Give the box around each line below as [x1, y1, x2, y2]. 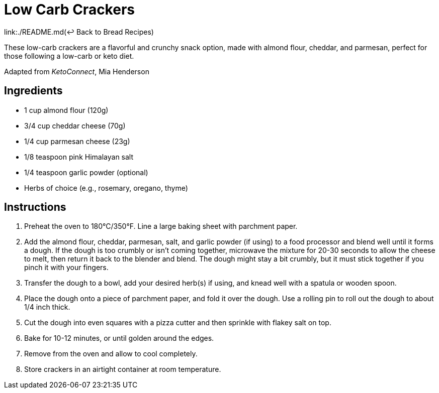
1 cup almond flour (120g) [24, 105, 109, 114]
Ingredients [4, 84, 63, 97]
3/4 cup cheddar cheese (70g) [24, 121, 126, 130]
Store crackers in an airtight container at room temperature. [24, 365, 221, 374]
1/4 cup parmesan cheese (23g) [24, 137, 130, 146]
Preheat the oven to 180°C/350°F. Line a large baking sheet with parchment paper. [24, 222, 298, 231]
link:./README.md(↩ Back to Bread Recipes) [4, 27, 154, 36]
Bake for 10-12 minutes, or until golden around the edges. [24, 334, 214, 343]
